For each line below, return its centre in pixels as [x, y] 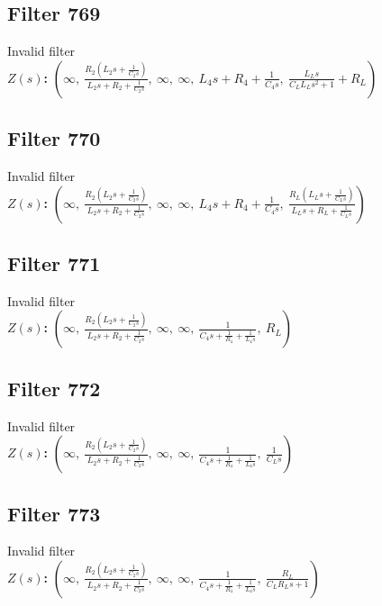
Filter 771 [54, 262]
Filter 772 [54, 388]
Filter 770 [54, 138]
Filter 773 [54, 513]
